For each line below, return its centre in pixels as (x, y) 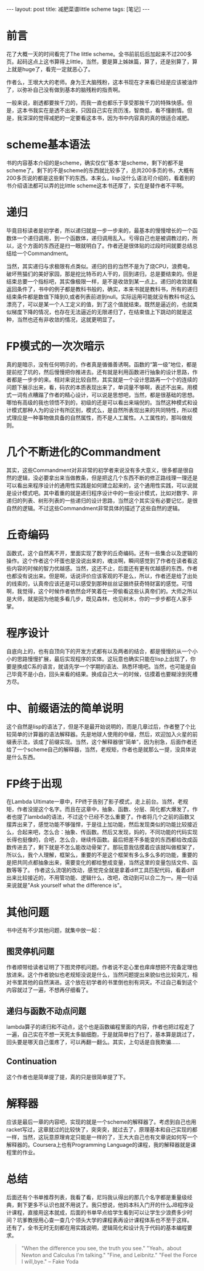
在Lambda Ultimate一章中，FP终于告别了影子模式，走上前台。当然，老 (95, 802)
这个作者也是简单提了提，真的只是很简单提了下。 (67, 1077)
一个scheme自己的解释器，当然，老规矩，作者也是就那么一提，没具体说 (107, 749)
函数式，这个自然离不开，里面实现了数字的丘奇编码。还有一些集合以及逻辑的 (102, 553)
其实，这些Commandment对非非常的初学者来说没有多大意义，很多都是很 (97, 470)
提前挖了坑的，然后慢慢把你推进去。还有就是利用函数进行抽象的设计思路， (99, 372)
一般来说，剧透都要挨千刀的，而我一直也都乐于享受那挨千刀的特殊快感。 (97, 102)
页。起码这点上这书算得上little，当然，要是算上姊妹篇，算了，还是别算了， (99, 61)
